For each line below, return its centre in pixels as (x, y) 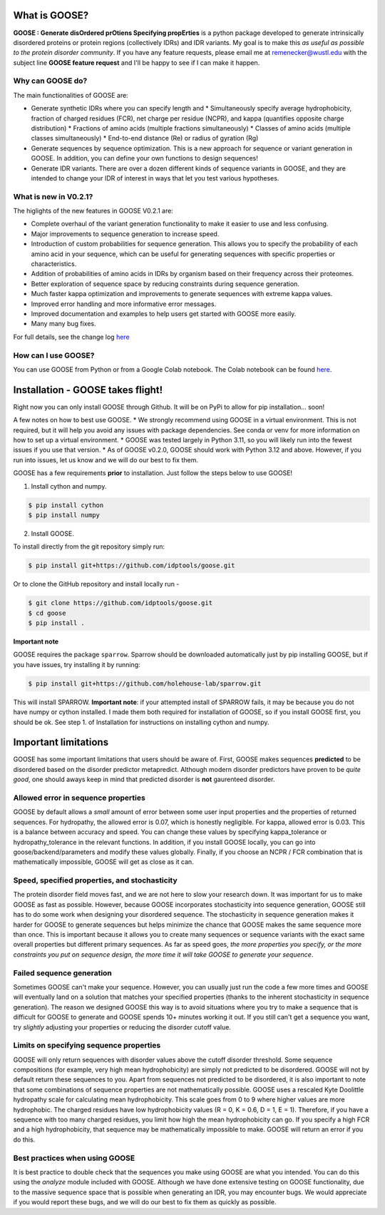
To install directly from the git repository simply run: (89, 547)
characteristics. (54, 264)
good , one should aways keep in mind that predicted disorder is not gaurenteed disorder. (144, 779)
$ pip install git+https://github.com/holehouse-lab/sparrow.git (145, 683)
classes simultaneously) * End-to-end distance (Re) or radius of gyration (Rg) (145, 138)
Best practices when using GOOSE (74, 1158)
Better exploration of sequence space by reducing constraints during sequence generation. (165, 284)
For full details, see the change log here (71, 337)
